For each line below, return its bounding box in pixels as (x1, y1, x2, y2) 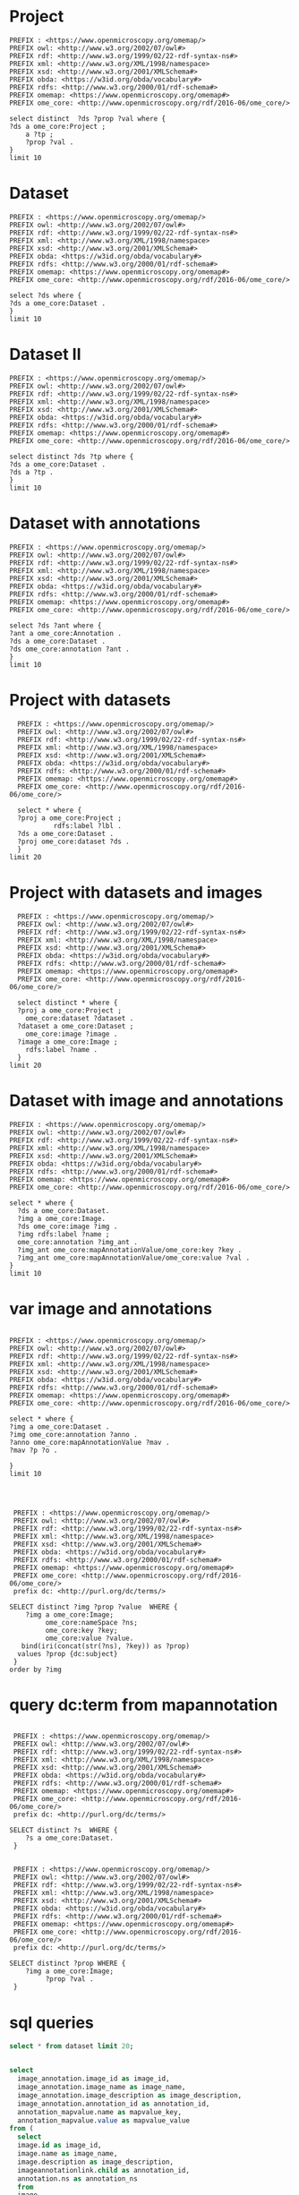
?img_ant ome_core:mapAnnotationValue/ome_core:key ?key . (17, 1245, 243, 1254)
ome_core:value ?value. (45, 1634, 134, 1643)
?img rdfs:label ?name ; (17, 1229, 110, 1239)
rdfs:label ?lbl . (53, 821, 123, 830)
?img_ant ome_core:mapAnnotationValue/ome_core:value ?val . (17, 1253, 251, 1262)
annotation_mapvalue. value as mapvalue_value (17, 2115, 191, 2125)
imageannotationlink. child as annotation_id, (17, 2165, 191, 2174)
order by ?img (9, 1665, 63, 1674)
